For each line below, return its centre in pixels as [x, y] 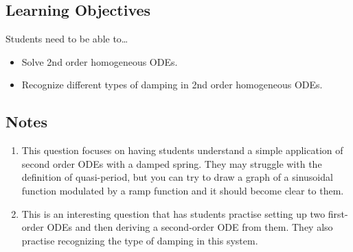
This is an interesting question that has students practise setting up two [173, 213]
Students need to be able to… [67, 39]
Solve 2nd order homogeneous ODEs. [100, 61]
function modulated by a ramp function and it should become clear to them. [183, 190]
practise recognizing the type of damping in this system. [140, 240]
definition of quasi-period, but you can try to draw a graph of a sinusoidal [177, 177]
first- [338, 213]
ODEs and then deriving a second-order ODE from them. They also [190, 227]
